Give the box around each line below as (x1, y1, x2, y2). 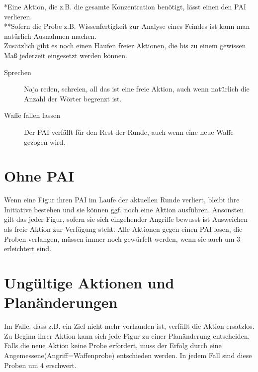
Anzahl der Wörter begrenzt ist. (24, 93, 122, 103)
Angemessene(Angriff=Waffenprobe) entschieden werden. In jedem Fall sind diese (4, 350, 252, 360)
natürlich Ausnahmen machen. (4, 30, 97, 41)
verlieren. (4, 11, 32, 21)
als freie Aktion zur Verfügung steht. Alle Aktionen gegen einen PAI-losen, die (4, 224, 243, 234)
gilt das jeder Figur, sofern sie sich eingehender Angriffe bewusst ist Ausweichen (4, 214, 248, 224)
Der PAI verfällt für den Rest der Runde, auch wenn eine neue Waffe (24, 126, 234, 137)
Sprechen (4, 67, 31, 77)
